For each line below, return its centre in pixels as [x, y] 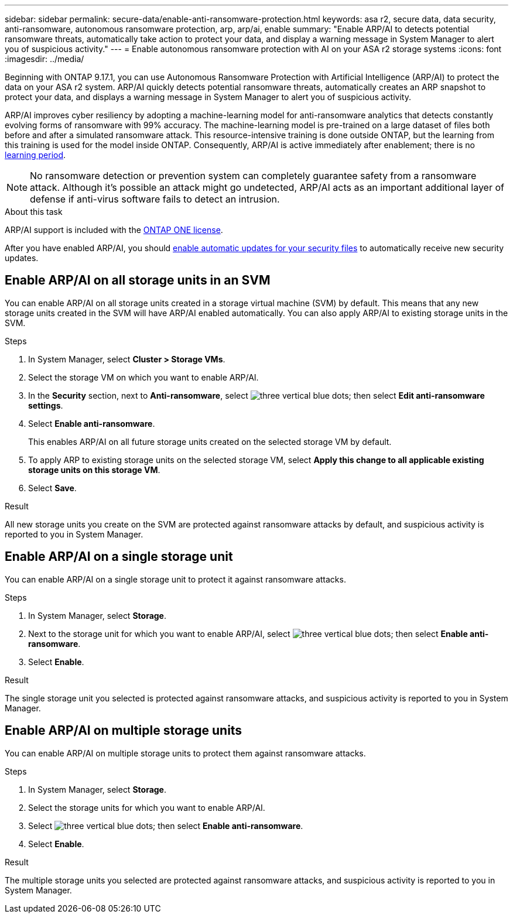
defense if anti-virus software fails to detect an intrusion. [155, 199]
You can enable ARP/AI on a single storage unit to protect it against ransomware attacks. [175, 579]
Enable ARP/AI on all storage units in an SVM [138, 280]
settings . [46, 405]
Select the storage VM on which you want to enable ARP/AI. [143, 377]
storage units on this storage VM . [94, 470]
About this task [34, 212]
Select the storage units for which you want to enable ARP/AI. [147, 807]
